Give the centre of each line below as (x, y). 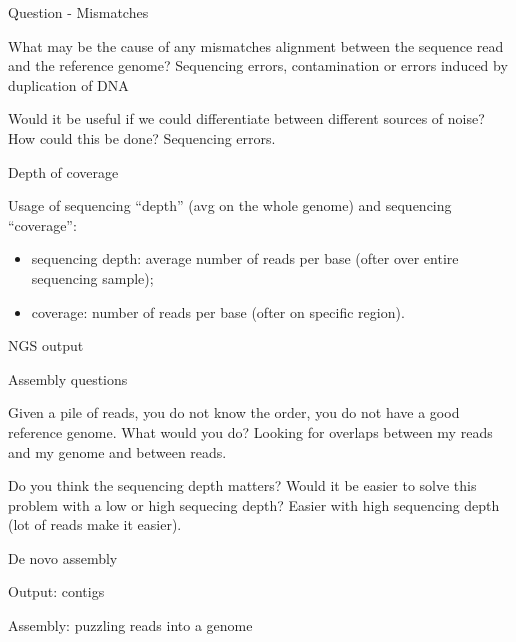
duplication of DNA (68, 84)
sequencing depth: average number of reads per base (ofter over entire (245, 258)
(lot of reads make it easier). (95, 524)
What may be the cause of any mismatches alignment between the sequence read (256, 45)
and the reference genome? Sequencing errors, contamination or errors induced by (258, 65)
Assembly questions (68, 378)
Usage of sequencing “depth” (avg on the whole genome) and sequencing (230, 205)
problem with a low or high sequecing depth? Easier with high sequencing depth (254, 504)
